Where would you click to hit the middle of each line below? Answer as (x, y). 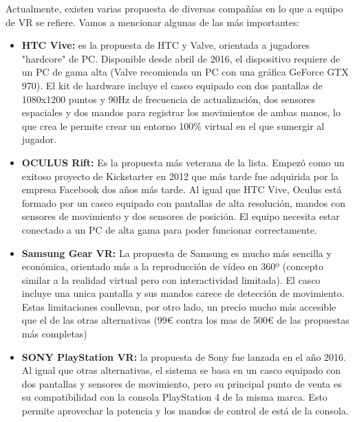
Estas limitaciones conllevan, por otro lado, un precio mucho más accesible (179, 306)
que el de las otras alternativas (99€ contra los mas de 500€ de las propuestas (185, 320)
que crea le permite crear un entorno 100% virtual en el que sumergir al (173, 125)
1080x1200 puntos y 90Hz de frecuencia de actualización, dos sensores (169, 99)
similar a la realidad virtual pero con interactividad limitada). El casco (171, 279)
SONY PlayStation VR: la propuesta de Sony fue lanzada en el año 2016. (184, 356)
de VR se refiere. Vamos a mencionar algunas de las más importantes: (153, 22)
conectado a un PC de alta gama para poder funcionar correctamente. (169, 229)
